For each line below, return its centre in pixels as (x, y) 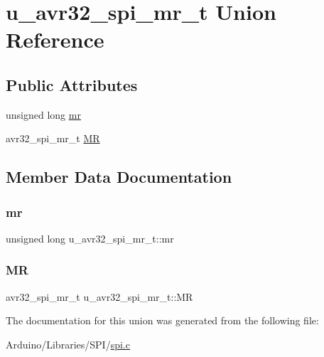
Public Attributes (72, 84)
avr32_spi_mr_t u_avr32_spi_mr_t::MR (99, 296)
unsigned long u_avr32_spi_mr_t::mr (90, 238)
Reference (55, 39)
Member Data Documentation (119, 177)
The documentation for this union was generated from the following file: (162, 320)
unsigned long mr (43, 114)
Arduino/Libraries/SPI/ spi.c (68, 344)
